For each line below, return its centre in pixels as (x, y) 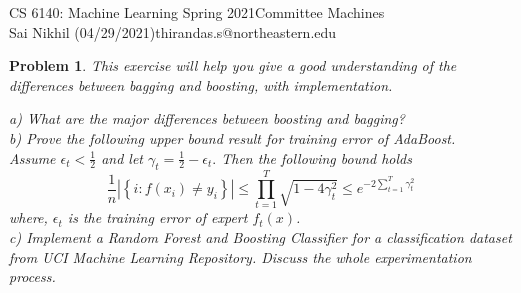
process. (32, 276)
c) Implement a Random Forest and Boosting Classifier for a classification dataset (260, 237)
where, (28, 217)
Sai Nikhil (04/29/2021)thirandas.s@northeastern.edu (173, 31)
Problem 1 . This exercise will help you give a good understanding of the (233, 65)
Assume (32, 157)
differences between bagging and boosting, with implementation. (201, 84)
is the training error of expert (157, 217)
